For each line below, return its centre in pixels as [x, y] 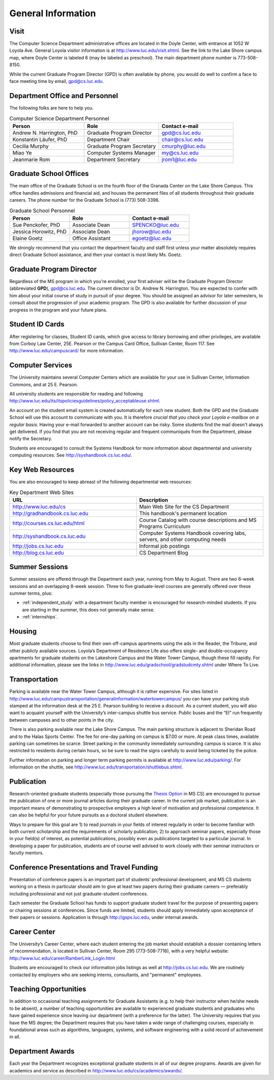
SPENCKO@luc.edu [156, 225]
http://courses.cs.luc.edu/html [48, 523]
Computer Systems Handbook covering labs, [193, 533]
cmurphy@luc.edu [183, 146]
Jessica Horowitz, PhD [40, 231]
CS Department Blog [164, 552]
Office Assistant [91, 238]
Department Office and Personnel [64, 96]
